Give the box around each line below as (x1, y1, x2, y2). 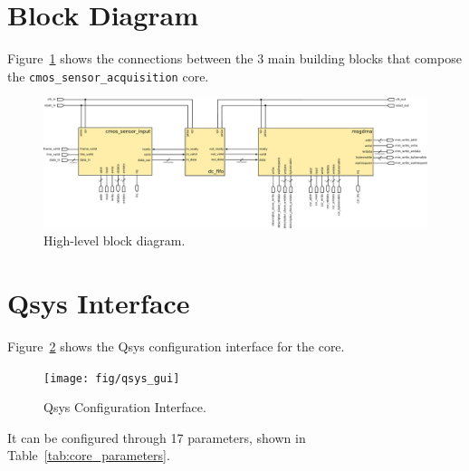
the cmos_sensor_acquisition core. (7, 66, 209, 85)
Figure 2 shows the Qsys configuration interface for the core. (7, 336, 345, 355)
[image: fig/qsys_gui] (43, 371, 180, 385)
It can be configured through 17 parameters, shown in (7, 428, 306, 447)
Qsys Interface (7, 284, 190, 322)
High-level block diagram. (43, 231, 186, 250)
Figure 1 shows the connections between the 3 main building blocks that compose (7, 49, 462, 68)
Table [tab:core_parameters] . (7, 446, 170, 465)
